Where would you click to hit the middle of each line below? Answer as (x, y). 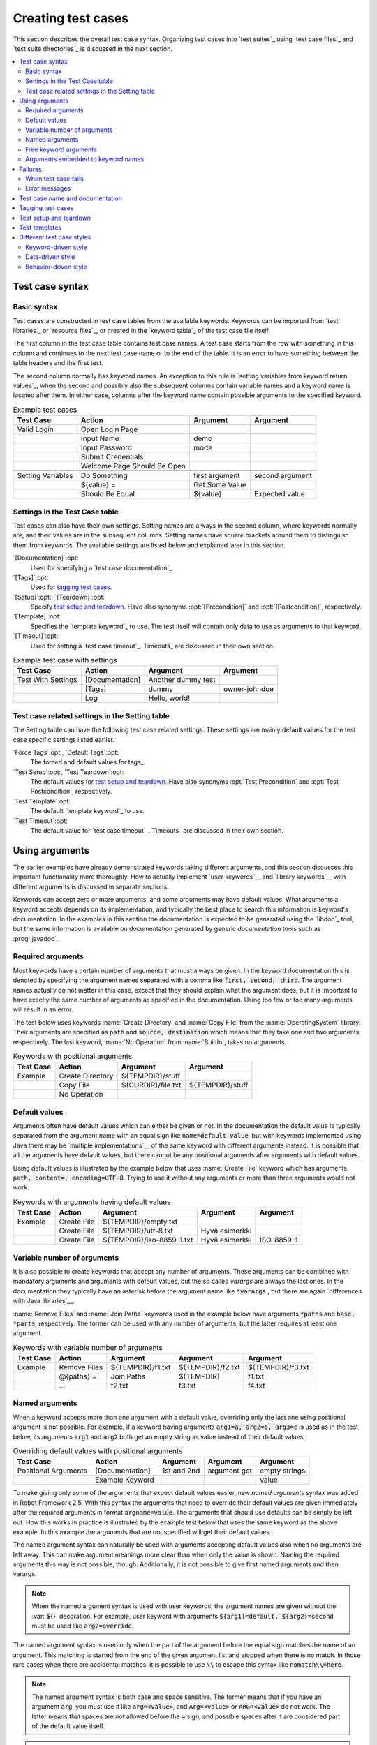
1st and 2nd (181, 1471)
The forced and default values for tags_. (88, 762)
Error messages (48, 188)
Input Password (106, 448)
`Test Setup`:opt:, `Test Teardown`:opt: (68, 772)
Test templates (40, 228)
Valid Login (35, 429)
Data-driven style (50, 257)
